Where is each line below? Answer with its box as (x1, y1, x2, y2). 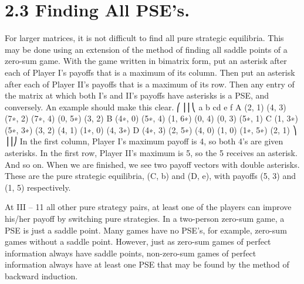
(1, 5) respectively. (5, 181, 71, 193)
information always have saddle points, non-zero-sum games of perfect (5, 246, 256, 259)
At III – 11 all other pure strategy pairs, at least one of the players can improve (5, 201, 292, 213)
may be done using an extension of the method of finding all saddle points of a (5, 43, 288, 55)
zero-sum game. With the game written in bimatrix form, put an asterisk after (5, 55, 287, 67)
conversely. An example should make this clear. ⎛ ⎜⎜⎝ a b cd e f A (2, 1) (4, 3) (5, 100, 286, 113)
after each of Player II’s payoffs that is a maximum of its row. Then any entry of (5, 77, 295, 90)
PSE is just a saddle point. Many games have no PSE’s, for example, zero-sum (5, 224, 287, 236)
